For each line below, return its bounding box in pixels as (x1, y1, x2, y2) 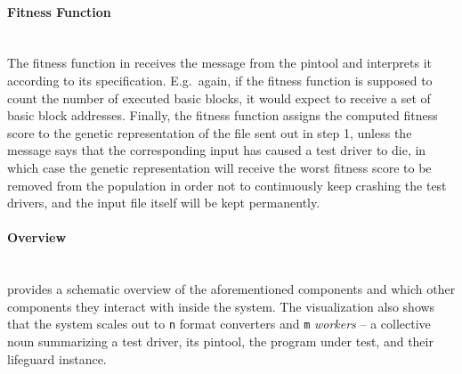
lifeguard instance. (7, 349, 107, 368)
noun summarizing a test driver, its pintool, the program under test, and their (7, 331, 434, 350)
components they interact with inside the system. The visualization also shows (7, 297, 435, 315)
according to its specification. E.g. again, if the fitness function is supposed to (7, 70, 433, 89)
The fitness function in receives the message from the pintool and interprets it (7, 53, 432, 72)
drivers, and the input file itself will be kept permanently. (7, 193, 320, 212)
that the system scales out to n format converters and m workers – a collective (7, 314, 431, 333)
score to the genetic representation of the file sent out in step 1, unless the (7, 123, 412, 142)
